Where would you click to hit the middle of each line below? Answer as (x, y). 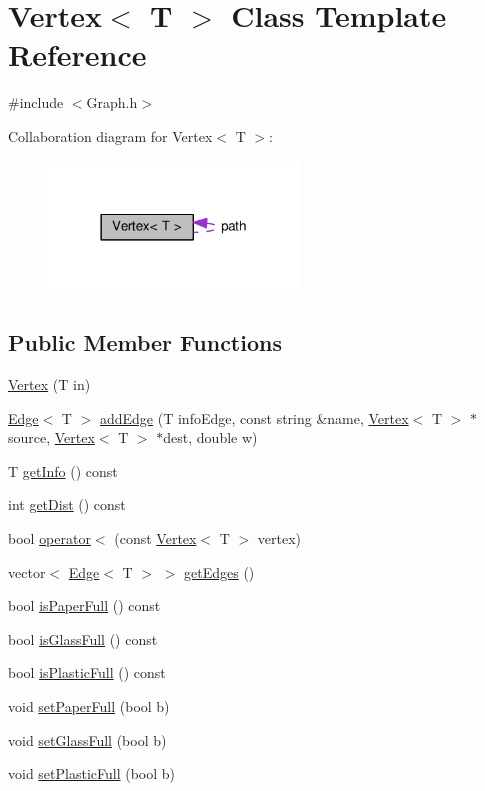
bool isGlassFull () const (83, 638)
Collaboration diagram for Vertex (110, 135)
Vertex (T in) (49, 383)
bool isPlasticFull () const (87, 672)
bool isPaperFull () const (84, 605)
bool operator (49, 537)
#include (36, 102)
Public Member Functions (145, 342)
